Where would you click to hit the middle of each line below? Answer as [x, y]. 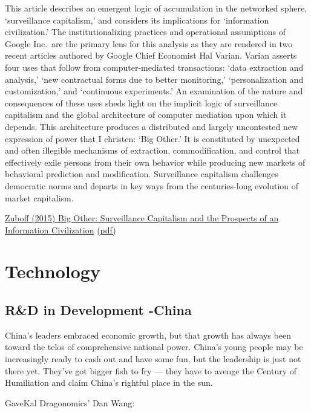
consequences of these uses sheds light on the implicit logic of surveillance [141, 102]
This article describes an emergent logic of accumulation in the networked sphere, [156, 8]
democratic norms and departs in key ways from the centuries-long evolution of [152, 185]
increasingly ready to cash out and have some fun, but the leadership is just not [153, 359]
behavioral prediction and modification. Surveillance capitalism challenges [142, 174]
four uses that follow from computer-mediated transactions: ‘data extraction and [154, 67]
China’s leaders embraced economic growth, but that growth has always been [148, 335]
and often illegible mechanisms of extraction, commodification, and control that [152, 150]
